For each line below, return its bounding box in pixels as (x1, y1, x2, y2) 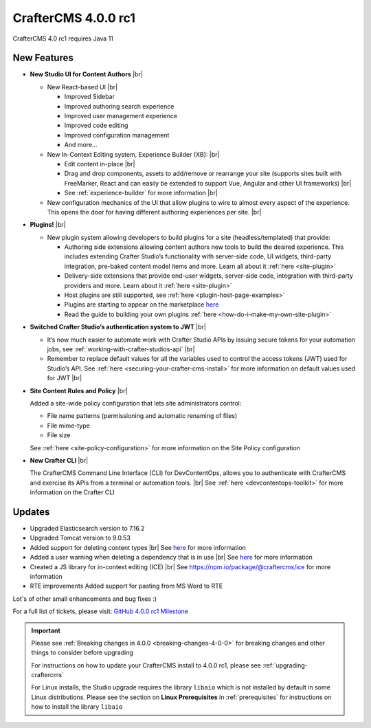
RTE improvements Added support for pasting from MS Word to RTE (30, 582, 223, 591)
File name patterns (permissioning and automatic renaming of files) (47, 412, 238, 420)
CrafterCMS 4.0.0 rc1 (12, 10, 135, 25)
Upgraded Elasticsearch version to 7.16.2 (30, 524, 145, 532)
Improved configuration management (64, 131, 170, 139)
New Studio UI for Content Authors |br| (30, 70, 144, 78)
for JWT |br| (47, 374, 82, 382)
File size (47, 431, 71, 439)
